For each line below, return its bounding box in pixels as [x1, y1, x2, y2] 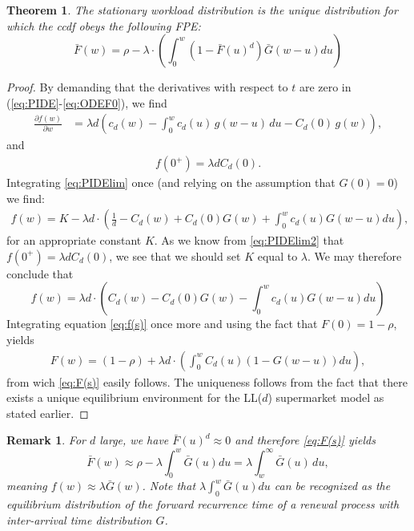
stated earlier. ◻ [6, 404, 89, 421]
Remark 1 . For [6, 432, 86, 448]
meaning [6, 477, 47, 494]
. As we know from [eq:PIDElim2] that [154, 232, 344, 249]
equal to [257, 247, 298, 264]
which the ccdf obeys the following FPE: [6, 17, 201, 34]
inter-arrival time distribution [6, 511, 152, 528]
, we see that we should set [109, 247, 241, 264]
